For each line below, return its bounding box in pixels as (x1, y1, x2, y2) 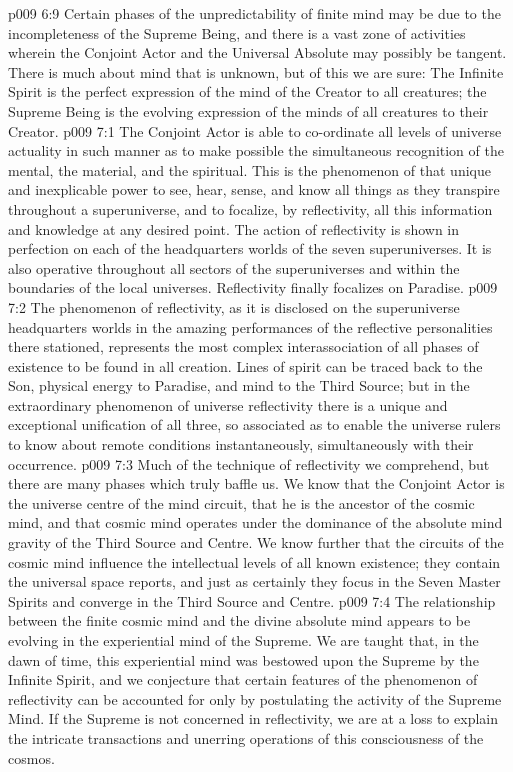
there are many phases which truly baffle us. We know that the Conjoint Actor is (8, 473, 505, 494)
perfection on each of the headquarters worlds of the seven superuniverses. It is (8, 238, 492, 259)
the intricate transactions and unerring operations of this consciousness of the (8, 727, 484, 748)
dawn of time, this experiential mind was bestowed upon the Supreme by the (8, 649, 479, 670)
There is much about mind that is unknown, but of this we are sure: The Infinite (8, 61, 504, 82)
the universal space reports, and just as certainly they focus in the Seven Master (8, 571, 501, 592)
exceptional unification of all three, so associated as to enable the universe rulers (8, 414, 501, 435)
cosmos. (8, 747, 55, 768)
